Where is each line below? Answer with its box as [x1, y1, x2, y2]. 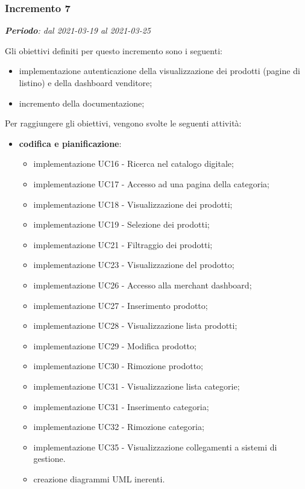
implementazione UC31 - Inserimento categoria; [33, 400, 209, 413]
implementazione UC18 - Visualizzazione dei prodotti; [33, 198, 233, 210]
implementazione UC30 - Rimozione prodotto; [33, 360, 203, 372]
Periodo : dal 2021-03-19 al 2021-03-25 [5, 24, 151, 37]
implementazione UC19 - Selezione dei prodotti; [33, 218, 210, 231]
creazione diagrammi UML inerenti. [33, 472, 165, 485]
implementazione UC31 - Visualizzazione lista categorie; [33, 379, 240, 392]
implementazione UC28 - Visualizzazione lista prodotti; [33, 319, 237, 332]
